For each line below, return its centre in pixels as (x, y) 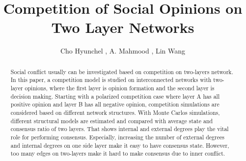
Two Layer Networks (123, 27)
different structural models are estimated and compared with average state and (112, 121)
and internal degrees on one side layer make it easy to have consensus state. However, (120, 145)
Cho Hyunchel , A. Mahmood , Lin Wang (123, 51)
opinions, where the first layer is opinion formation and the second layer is (120, 88)
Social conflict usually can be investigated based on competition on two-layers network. (122, 71)
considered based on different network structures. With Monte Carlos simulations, (115, 112)
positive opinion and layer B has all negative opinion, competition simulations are (115, 104)
